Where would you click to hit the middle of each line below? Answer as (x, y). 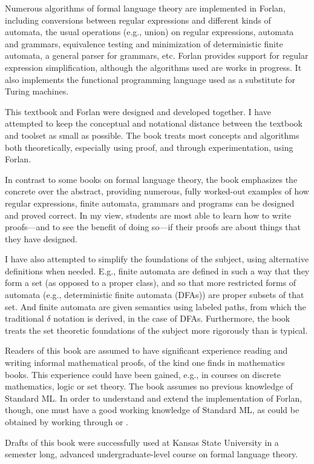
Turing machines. (37, 91)
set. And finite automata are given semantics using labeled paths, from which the (155, 306)
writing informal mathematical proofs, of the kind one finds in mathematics (145, 363)
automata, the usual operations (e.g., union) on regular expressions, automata (149, 32)
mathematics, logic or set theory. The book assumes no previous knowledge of (149, 386)
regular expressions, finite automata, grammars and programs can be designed (150, 203)
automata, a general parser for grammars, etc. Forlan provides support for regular (157, 55)
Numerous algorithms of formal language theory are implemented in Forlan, (145, 8)
